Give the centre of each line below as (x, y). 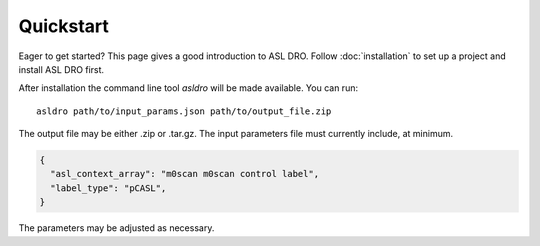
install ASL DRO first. (61, 69)
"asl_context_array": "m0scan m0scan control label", (185, 174)
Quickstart (64, 26)
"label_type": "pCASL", (108, 188)
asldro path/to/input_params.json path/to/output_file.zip (184, 111)
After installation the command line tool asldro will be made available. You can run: (188, 88)
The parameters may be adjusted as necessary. (116, 228)
